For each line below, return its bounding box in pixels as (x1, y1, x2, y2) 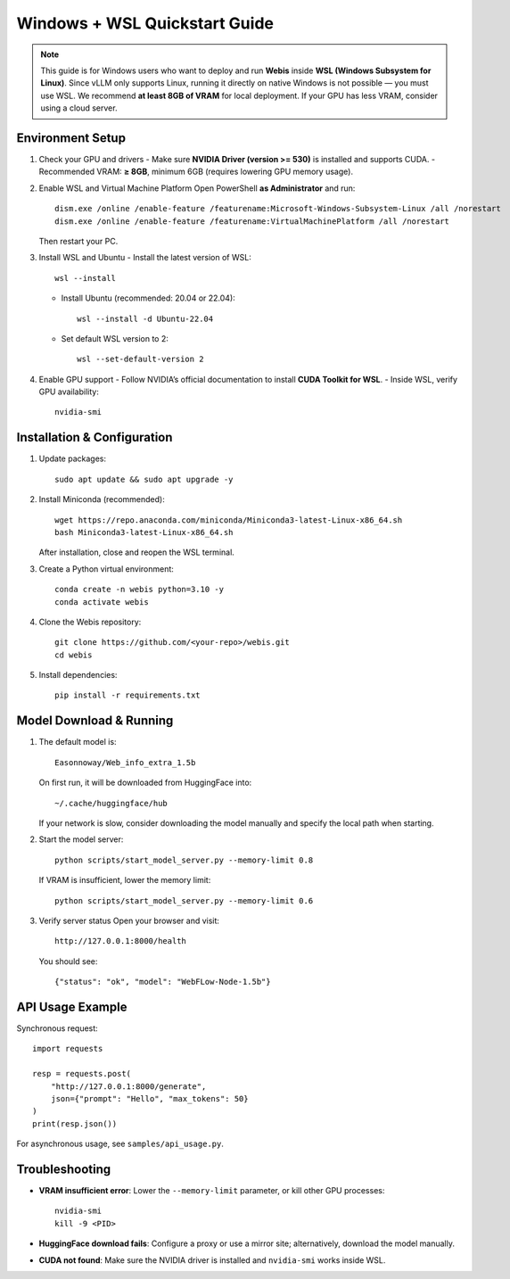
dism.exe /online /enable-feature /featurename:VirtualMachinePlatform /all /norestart (54, 216, 450, 227)
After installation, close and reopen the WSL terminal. (38, 547, 235, 557)
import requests (32, 1044, 103, 1054)
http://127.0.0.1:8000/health (54, 937, 187, 946)
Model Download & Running (16, 714, 174, 729)
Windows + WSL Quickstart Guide (16, 13, 274, 33)
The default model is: (38, 737, 117, 747)
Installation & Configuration (16, 430, 173, 445)
